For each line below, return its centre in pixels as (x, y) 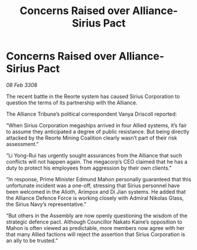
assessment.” (23, 144)
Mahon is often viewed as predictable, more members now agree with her (96, 228)
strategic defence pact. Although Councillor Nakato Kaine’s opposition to (94, 222)
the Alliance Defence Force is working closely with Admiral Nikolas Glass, (95, 198)
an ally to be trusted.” (32, 240)
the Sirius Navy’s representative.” (46, 204)
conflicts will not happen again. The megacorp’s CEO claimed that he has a (97, 161)
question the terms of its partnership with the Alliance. (72, 102)
